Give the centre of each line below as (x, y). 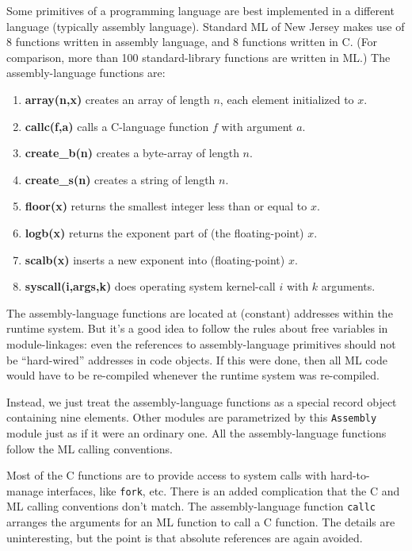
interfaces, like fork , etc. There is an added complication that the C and (223, 490)
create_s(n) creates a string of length (120, 179)
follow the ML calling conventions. (90, 448)
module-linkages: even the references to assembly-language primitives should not (201, 343)
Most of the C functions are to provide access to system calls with (167, 475)
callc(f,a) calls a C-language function (117, 126)
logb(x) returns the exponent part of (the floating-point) (164, 232)
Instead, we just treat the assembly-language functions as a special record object (202, 401)
